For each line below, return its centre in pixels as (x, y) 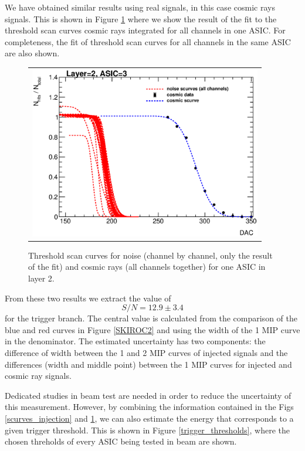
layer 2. (41, 278)
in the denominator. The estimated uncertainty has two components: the (135, 341)
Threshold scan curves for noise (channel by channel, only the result (150, 255)
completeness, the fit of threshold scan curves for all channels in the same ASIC (148, 41)
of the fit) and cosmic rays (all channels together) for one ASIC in (147, 267)
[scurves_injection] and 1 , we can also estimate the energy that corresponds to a (149, 418)
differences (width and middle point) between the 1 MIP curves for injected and (148, 364)
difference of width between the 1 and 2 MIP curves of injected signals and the (146, 352)
